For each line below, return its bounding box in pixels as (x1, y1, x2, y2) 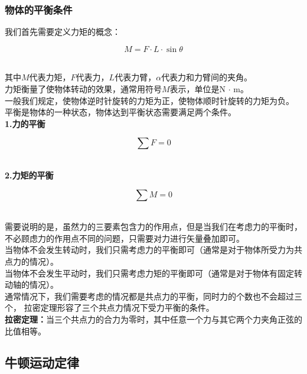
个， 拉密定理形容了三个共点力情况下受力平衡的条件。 (5, 301, 214, 314)
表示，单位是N (169, 83, 226, 95)
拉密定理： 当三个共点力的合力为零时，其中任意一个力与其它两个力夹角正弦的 (5, 313, 302, 325)
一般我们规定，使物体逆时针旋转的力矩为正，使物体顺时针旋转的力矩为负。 (5, 94, 294, 106)
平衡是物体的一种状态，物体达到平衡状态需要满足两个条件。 (5, 106, 236, 118)
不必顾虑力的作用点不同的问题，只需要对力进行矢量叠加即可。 (5, 232, 244, 244)
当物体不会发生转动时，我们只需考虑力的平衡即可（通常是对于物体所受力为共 (5, 243, 302, 256)
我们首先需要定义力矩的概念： (5, 25, 120, 38)
